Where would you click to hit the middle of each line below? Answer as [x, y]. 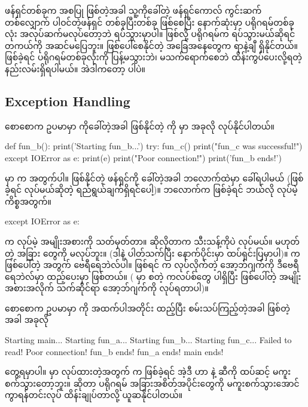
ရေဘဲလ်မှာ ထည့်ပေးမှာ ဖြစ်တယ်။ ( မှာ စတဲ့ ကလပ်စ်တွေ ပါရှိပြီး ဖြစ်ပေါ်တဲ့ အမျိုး [153, 276]
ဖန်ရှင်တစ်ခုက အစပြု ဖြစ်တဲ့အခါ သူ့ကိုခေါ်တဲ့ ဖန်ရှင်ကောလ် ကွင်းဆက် [133, 10]
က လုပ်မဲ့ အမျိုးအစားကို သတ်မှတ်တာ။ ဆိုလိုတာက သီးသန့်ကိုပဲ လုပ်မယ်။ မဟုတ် [153, 241]
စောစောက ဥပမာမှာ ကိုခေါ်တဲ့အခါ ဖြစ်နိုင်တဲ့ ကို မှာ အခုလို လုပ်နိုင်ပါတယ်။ [140, 126]
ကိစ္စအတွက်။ [28, 201]
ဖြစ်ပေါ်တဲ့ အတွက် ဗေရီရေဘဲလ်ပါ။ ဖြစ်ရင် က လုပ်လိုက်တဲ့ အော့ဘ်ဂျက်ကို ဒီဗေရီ [152, 265]
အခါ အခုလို [27, 320]
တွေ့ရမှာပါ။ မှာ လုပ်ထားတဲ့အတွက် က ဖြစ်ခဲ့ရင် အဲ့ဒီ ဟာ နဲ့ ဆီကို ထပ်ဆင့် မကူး [148, 371]
